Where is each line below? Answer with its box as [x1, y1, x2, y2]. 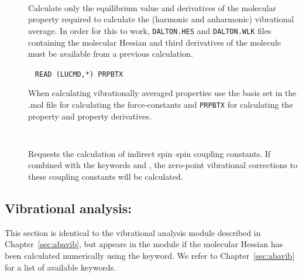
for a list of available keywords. [5, 261, 116, 273]
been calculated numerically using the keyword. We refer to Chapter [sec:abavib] [5, 249, 295, 262]
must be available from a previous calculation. [28, 47, 193, 60]
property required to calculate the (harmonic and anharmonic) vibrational [28, 13, 294, 25]
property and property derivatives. [28, 110, 152, 122]
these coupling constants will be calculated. [28, 170, 183, 183]
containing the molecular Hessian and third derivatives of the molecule [28, 36, 282, 48]
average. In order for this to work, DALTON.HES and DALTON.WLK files [28, 24, 272, 36]
